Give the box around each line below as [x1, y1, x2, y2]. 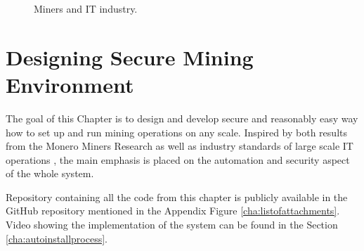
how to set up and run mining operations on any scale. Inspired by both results [6, 124, 347, 139]
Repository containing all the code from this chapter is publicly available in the [6, 189, 348, 204]
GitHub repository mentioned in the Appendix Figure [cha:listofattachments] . [6, 203, 340, 218]
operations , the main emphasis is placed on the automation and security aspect [6, 152, 350, 167]
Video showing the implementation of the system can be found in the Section [6, 217, 338, 232]
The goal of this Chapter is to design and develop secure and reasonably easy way [6, 110, 358, 125]
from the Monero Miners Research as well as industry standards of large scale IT [6, 139, 353, 153]
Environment [6, 70, 134, 98]
